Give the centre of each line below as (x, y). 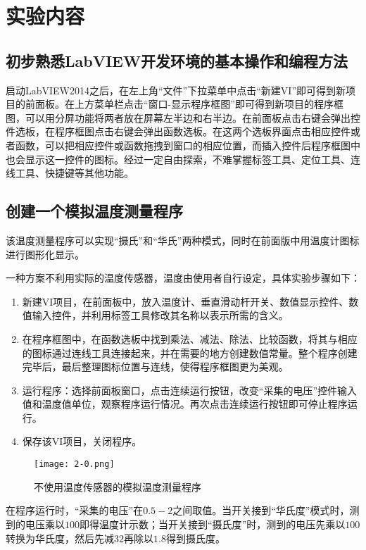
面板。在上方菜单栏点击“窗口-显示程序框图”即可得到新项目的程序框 (189, 104)
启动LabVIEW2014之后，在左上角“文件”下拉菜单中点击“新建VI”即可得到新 (176, 90)
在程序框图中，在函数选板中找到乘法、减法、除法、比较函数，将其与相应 (190, 338)
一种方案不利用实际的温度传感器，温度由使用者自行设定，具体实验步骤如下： (183, 278)
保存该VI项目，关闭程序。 (82, 441)
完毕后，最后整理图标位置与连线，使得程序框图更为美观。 (155, 367)
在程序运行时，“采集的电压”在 (75, 510)
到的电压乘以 (35, 524)
